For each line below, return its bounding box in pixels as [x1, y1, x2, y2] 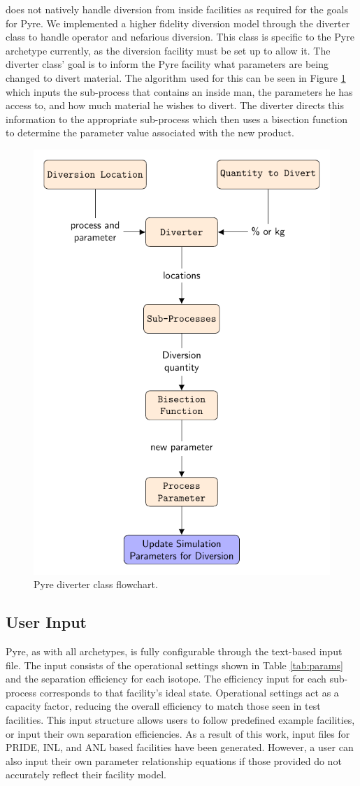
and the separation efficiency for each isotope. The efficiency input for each [6, 671, 326, 686]
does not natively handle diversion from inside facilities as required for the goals [6, 2, 348, 16]
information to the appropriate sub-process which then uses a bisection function [6, 111, 348, 126]
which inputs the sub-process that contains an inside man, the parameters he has [6, 84, 353, 99]
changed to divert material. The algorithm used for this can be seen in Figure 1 [6, 70, 346, 85]
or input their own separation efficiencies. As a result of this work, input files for [6, 726, 350, 741]
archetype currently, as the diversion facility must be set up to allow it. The [6, 43, 331, 57]
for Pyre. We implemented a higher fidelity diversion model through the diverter [6, 15, 350, 30]
